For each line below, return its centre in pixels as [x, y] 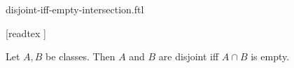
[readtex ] [26, 33]
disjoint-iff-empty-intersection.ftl [75, 9]
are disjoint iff [189, 56]
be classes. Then [80, 56]
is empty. [270, 56]
